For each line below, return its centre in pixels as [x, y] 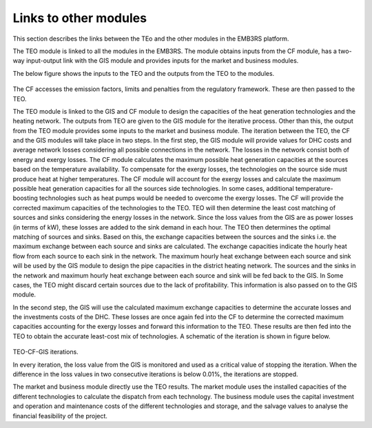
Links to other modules [80, 18]
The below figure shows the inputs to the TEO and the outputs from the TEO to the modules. [144, 73]
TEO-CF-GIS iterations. [45, 352]
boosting [25, 198]
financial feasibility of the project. [60, 416]
